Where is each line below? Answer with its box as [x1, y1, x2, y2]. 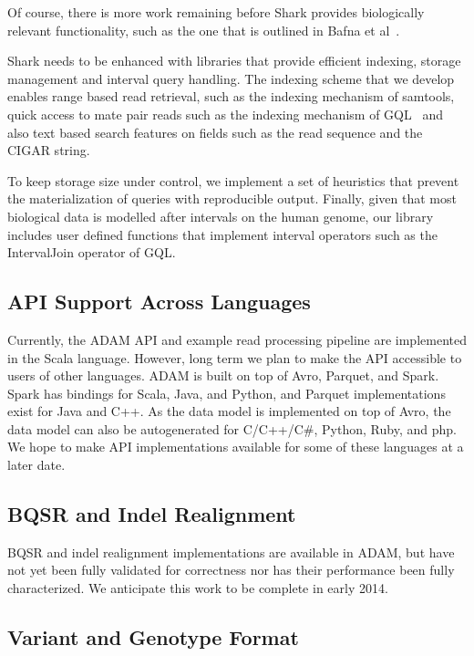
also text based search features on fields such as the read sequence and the [7, 122, 423, 141]
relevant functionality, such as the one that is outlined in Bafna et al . [7, 20, 400, 39]
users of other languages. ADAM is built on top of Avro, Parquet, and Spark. [7, 366, 439, 385]
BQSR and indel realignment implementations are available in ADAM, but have [7, 542, 455, 561]
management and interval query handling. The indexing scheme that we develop [7, 68, 455, 88]
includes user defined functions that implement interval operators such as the [7, 224, 438, 244]
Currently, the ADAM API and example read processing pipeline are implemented [7, 329, 467, 349]
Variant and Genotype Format [7, 623, 299, 651]
